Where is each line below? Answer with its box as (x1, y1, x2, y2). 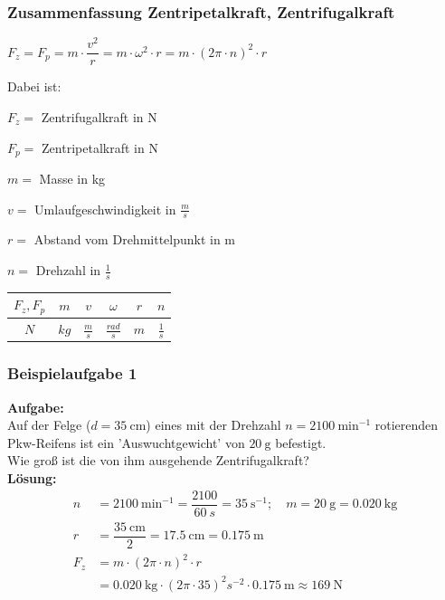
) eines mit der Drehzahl (146, 415, 281, 434)
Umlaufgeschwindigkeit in (34, 199, 176, 218)
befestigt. (275, 433, 327, 452)
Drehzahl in (35, 261, 101, 280)
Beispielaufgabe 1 (7, 362, 137, 385)
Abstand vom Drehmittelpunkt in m (33, 230, 236, 249)
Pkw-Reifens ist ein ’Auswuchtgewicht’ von (7, 433, 245, 452)
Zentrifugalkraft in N (41, 107, 157, 126)
